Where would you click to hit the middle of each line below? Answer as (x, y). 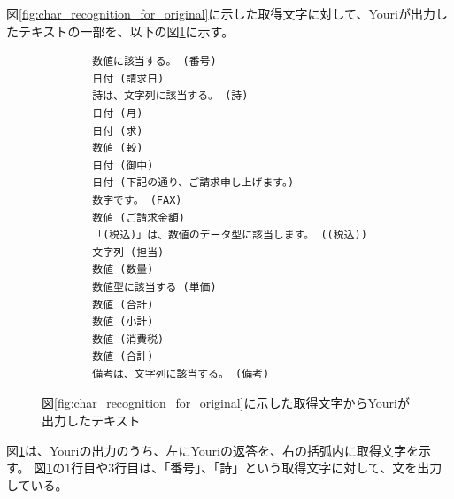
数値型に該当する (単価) (154, 287)
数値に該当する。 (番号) (154, 62)
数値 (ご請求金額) (139, 218)
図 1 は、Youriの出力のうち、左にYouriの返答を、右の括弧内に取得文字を (213, 450)
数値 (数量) (123, 270)
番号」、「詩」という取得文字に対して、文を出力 (306, 468)
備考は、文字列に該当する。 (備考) (181, 374)
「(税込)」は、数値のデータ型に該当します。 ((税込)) (230, 235)
